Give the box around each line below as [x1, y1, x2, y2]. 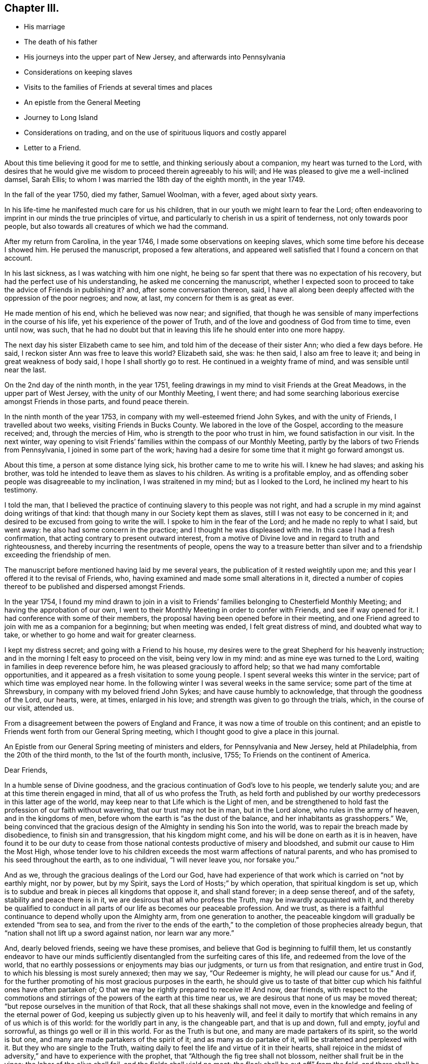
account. [4, 254, 33, 263]
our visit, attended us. [4, 704, 74, 713]
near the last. [4, 366, 46, 374]
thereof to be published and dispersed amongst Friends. [4, 582, 185, 591]
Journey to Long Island [24, 113, 98, 122]
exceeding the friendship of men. [4, 551, 111, 559]
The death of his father [24, 38, 98, 46]
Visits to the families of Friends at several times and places [24, 83, 213, 92]
